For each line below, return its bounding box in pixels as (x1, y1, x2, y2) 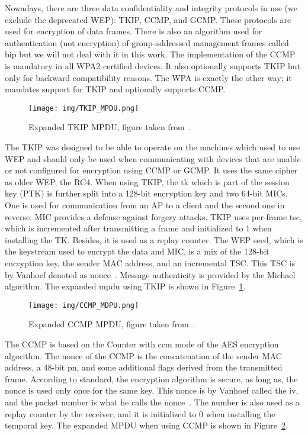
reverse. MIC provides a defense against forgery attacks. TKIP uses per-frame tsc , (5, 210, 302, 223)
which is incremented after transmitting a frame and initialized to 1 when (5, 222, 272, 234)
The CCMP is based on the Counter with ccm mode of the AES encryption (5, 337, 279, 350)
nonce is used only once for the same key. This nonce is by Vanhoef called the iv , (5, 384, 299, 397)
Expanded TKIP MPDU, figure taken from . (28, 121, 191, 133)
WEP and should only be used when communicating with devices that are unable (5, 152, 301, 165)
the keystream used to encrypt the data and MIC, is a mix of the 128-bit (5, 245, 269, 257)
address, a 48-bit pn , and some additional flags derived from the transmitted (5, 361, 283, 373)
